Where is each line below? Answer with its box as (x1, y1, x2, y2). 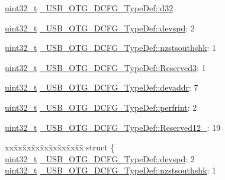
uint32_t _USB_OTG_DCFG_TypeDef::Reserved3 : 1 (5, 61, 206, 73)
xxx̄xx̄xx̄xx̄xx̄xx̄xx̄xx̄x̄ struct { (5, 141, 115, 153)
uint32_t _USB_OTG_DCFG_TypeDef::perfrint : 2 (5, 101, 197, 113)
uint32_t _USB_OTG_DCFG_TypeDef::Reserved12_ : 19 (5, 121, 221, 133)
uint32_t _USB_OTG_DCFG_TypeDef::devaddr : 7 (5, 81, 198, 94)
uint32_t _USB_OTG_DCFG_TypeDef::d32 (5, 2, 173, 14)
